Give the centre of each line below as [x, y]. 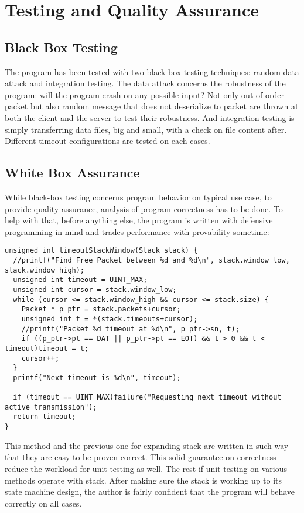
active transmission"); [51, 407]
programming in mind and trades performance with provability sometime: [137, 231]
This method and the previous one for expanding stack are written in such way [147, 445]
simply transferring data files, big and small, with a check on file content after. [146, 129]
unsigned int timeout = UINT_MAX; [80, 280]
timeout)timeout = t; [47, 348]
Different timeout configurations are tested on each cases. [107, 141]
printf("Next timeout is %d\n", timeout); [97, 378]
